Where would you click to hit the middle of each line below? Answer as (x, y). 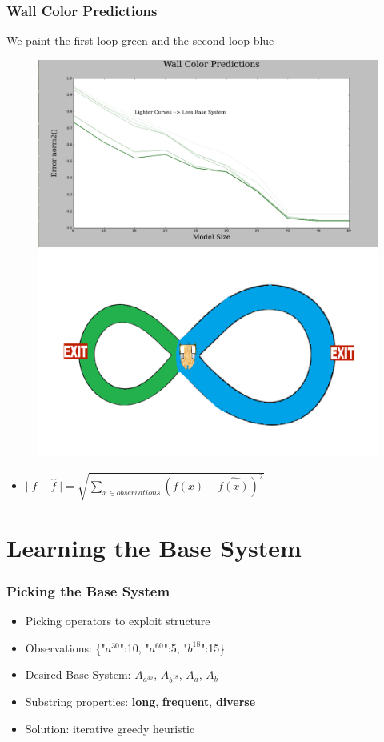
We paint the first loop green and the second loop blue (140, 40)
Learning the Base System (154, 547)
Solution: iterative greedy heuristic (110, 728)
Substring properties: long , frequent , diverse (140, 701)
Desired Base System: (78, 674)
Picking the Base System (88, 590)
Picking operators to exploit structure (118, 620)
